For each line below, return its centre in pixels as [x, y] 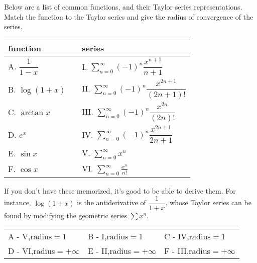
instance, [18, 202]
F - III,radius [187, 250]
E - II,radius [110, 250]
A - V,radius [30, 236]
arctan [32, 113]
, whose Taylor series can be [208, 202]
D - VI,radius [32, 250]
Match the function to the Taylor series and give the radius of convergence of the [129, 16]
